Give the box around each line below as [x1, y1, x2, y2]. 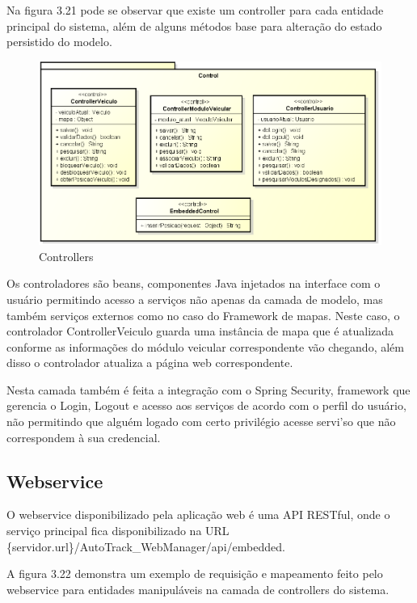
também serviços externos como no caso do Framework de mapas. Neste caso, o [6, 306, 400, 323]
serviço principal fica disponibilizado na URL [6, 522, 230, 539]
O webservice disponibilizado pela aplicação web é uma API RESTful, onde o [6, 506, 390, 523]
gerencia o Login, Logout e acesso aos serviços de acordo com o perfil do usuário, [6, 397, 406, 414]
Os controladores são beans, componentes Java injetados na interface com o [6, 275, 381, 292]
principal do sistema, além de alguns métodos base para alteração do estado [6, 17, 382, 34]
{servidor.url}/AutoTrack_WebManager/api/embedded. [6, 538, 285, 555]
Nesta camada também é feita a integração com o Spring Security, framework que [6, 381, 411, 398]
